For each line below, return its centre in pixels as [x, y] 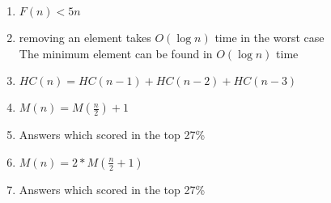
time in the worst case [269, 37]
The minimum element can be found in [116, 53]
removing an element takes [85, 37]
